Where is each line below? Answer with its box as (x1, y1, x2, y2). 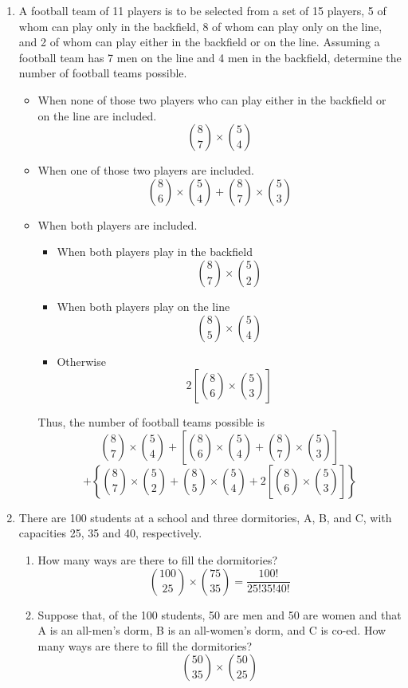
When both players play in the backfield (57, 243, 253, 260)
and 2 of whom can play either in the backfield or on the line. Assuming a (18, 33, 380, 50)
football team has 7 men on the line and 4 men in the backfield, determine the (18, 49, 402, 65)
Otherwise (57, 352, 106, 369)
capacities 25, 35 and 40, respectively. (18, 525, 202, 541)
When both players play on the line (57, 297, 230, 314)
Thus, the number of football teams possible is (37, 414, 265, 430)
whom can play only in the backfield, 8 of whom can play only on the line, (18, 18, 382, 34)
